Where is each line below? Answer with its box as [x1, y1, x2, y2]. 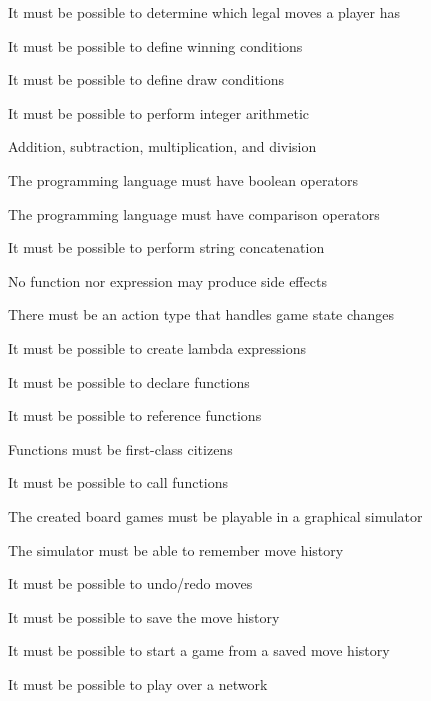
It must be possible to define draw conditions [8, 69, 285, 90]
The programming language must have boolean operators [8, 169, 358, 190]
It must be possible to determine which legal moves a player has [8, 2, 401, 22]
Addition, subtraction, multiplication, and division [8, 136, 317, 157]
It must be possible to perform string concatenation [8, 237, 325, 258]
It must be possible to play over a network [8, 673, 268, 694]
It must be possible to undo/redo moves [8, 573, 253, 594]
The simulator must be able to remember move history [8, 539, 344, 560]
